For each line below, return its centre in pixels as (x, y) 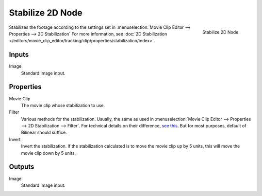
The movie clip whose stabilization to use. (63, 105)
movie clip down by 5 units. (49, 153)
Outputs (22, 167)
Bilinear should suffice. (44, 133)
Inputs (19, 55)
